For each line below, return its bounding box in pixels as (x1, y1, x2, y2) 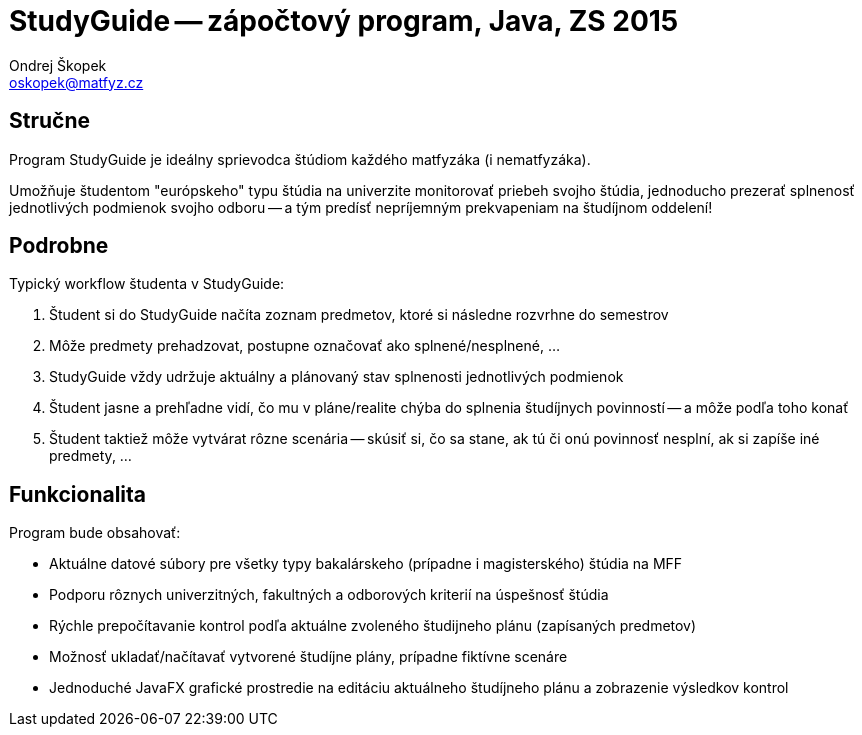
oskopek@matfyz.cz (9, 73, 144, 91)
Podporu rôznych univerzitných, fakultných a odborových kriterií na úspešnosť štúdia (49, 586, 609, 604)
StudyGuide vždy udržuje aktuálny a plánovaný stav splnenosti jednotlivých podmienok (49, 368, 624, 386)
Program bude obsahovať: (9, 524, 181, 542)
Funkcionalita (9, 481, 147, 507)
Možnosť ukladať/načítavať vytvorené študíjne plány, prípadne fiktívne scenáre (49, 648, 568, 666)
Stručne (9, 108, 91, 134)
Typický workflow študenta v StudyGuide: (9, 275, 285, 293)
